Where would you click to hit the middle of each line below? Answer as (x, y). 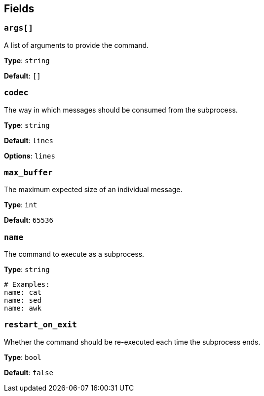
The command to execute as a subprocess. (74, 254)
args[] (19, 28)
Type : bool (23, 357)
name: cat (23, 293)
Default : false (29, 372)
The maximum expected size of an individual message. (93, 190)
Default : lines (29, 140)
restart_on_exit (40, 325)
